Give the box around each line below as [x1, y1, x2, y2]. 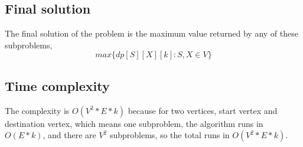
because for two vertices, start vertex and [128, 104, 278, 116]
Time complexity [5, 76, 110, 94]
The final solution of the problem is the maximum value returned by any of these [5, 27, 298, 40]
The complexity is [5, 104, 70, 116]
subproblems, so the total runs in [109, 129, 230, 141]
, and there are [43, 129, 96, 141]
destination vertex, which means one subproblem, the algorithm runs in [5, 117, 263, 129]
